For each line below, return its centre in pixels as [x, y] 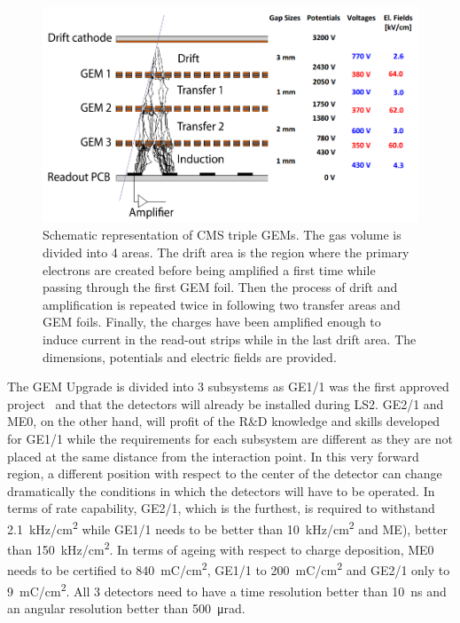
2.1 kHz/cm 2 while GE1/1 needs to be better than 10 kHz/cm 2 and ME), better [227, 527]
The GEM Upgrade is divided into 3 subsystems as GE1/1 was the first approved [228, 386]
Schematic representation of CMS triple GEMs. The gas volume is [222, 235]
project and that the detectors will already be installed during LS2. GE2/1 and [226, 403]
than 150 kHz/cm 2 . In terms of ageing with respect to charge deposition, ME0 [221, 548]
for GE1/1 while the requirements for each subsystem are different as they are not [230, 438]
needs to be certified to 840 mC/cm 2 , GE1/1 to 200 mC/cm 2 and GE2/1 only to [229, 569]
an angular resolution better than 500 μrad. [126, 607]
